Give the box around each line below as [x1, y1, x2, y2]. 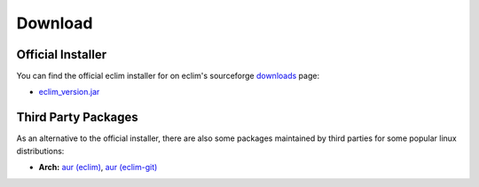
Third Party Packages [16, 110, 139, 125]
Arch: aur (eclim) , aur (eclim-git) [38, 162, 158, 173]
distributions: [16, 145, 65, 156]
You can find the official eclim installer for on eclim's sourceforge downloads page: [16, 71, 319, 82]
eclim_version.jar [38, 87, 100, 97]
